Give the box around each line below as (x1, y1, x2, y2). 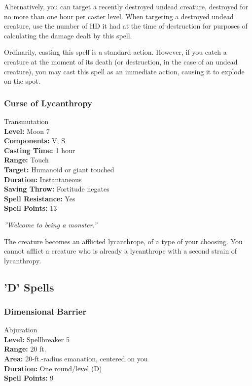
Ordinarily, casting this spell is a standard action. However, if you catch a (4, 47, 227, 57)
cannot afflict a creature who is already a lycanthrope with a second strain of (4, 246, 237, 256)
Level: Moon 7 (4, 126, 50, 136)
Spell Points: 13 (4, 203, 57, 213)
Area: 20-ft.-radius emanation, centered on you (4, 354, 148, 364)
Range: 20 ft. (4, 344, 46, 354)
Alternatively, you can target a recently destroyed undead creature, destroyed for (4, 1, 249, 11)
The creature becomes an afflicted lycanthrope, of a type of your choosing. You (4, 236, 243, 246)
